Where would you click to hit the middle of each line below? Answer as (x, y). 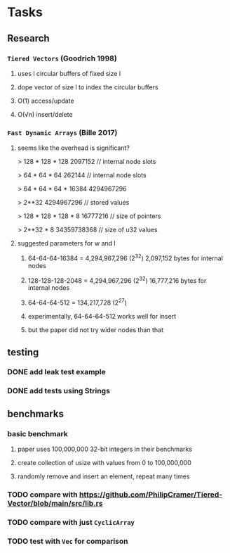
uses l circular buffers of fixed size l (69, 73)
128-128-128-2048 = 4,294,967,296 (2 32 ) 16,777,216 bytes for (117, 280)
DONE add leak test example (57, 372)
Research (29, 38)
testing (23, 352)
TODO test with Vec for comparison (68, 541)
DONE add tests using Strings (59, 391)
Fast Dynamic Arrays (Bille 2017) (62, 132)
